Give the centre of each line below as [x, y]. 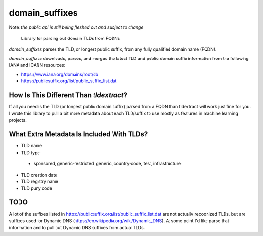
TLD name [32, 146]
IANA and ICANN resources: [37, 65]
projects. [18, 120]
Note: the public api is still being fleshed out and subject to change [76, 27]
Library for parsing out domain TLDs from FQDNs [71, 38]
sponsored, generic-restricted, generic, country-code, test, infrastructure [107, 164]
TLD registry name [40, 182]
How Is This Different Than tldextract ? [68, 95]
